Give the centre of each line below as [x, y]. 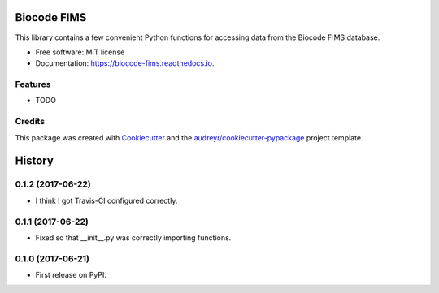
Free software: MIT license [80, 52]
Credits [30, 122]
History [35, 161]
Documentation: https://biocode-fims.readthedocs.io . [125, 63]
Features [33, 84]
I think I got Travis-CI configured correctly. [106, 200]
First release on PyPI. [71, 275]
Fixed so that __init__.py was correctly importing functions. [133, 237]
